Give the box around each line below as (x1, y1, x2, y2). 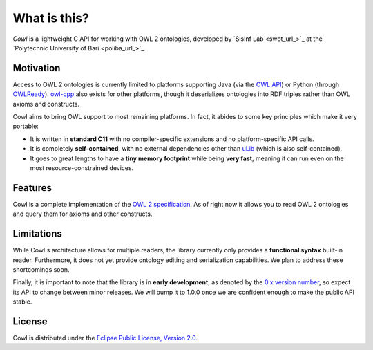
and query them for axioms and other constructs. (12, 210, 153, 218)
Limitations (12, 228, 62, 240)
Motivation (12, 62, 61, 74)
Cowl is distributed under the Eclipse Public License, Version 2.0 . (12, 334, 198, 342)
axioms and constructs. (12, 100, 79, 108)
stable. (12, 297, 32, 306)
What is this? (12, 10, 90, 26)
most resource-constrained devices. (30, 163, 134, 172)
